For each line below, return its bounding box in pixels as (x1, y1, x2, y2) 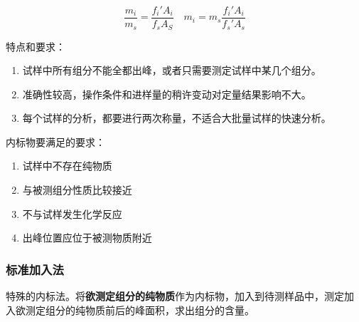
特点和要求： (6, 38, 65, 53)
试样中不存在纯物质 (22, 158, 112, 173)
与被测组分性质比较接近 (22, 182, 132, 197)
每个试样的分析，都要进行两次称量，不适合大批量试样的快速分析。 (22, 110, 331, 125)
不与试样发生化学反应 (22, 206, 122, 221)
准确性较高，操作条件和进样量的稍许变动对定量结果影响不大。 (22, 86, 311, 101)
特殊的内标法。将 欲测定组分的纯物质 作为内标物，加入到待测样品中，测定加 (6, 289, 354, 303)
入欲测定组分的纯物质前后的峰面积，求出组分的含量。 (6, 302, 254, 317)
